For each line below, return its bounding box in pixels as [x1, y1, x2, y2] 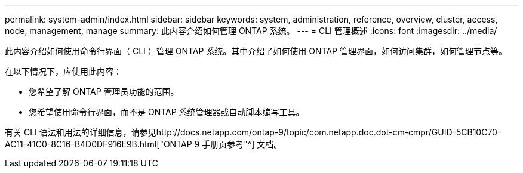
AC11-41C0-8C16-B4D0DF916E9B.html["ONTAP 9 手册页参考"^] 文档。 [5, 139, 282, 149]
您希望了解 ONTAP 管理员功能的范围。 [29, 86, 179, 97]
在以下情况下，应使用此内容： [5, 66, 122, 76]
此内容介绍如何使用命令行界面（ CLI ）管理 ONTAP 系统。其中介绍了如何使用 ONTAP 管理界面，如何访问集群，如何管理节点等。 [5, 46, 507, 56]
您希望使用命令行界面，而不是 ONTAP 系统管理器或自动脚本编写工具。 [29, 107, 304, 117]
